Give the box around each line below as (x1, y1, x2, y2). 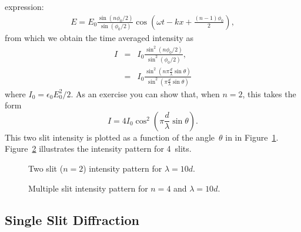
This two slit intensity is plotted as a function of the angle (5, 131, 215, 143)
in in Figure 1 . (225, 131, 279, 143)
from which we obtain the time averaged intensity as (5, 32, 194, 44)
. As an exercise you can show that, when (71, 87, 220, 100)
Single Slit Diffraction (5, 210, 139, 228)
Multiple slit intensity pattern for (28, 182, 148, 194)
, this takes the (242, 87, 296, 100)
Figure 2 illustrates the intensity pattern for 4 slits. (5, 142, 192, 155)
